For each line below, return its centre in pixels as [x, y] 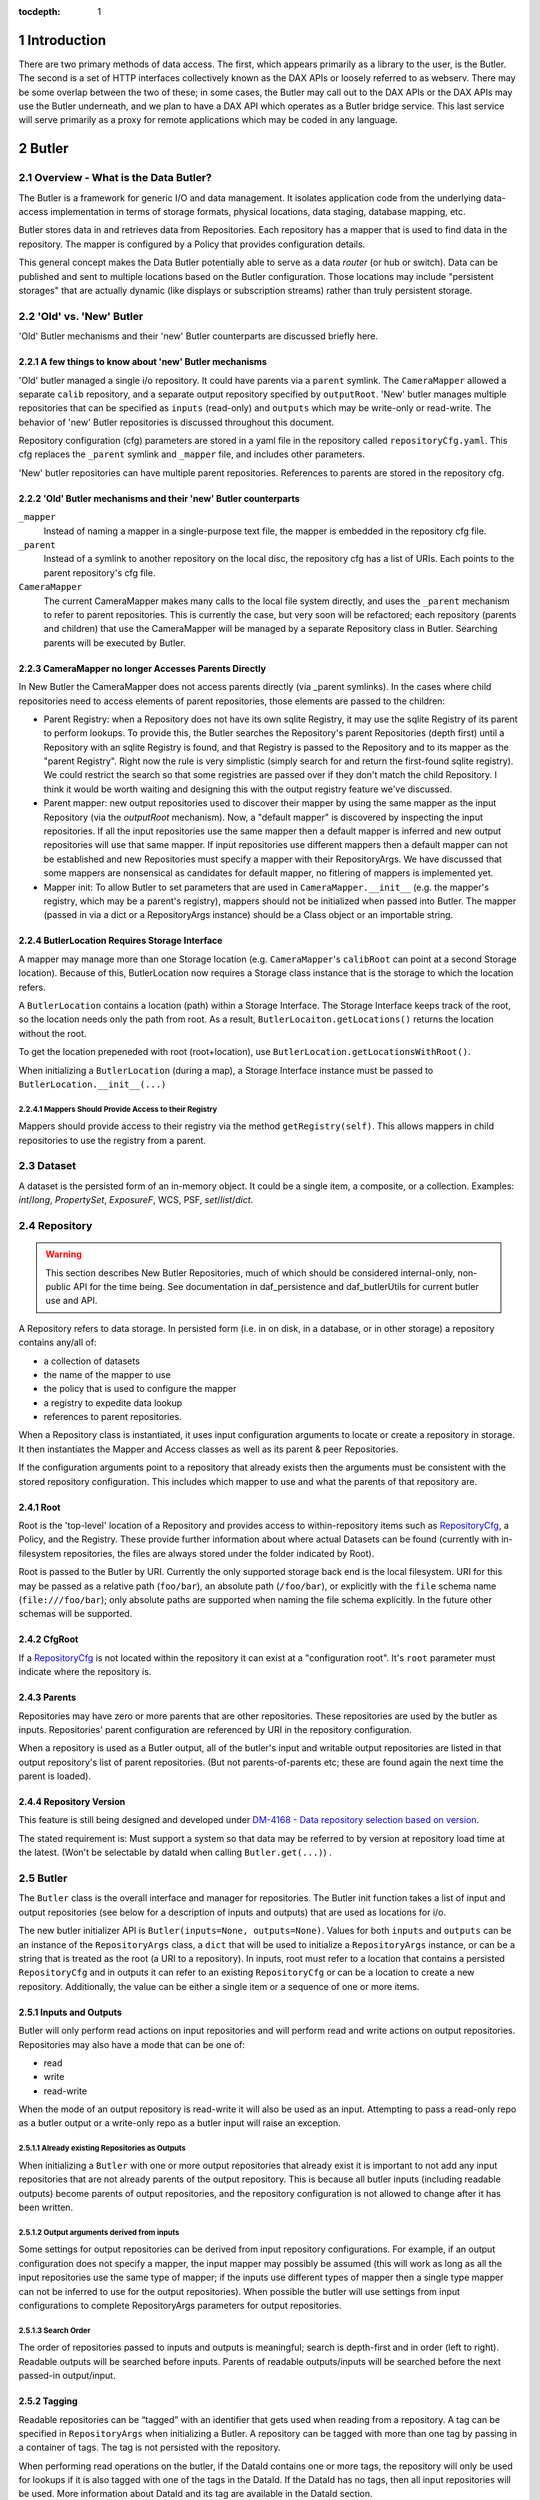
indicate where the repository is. [85, 1672]
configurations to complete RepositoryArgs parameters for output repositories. [180, 2305]
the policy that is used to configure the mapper [140, 1389]
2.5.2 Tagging [48, 2401]
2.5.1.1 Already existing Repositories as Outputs [102, 2148]
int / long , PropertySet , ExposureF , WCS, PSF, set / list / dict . [136, 1200]
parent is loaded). [55, 1776]
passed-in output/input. [67, 2376]
